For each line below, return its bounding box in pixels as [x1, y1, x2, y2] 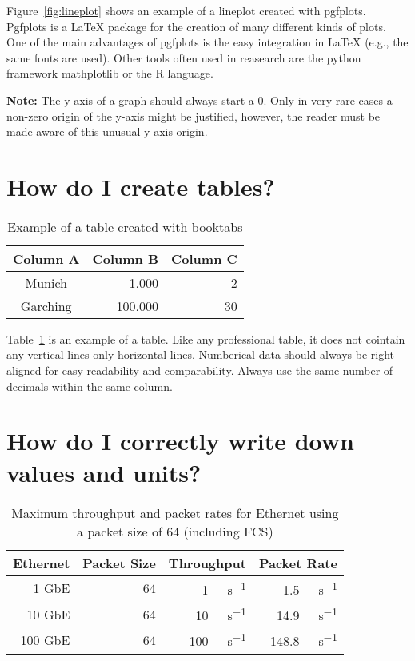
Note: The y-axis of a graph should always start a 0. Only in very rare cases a [6, 91, 393, 108]
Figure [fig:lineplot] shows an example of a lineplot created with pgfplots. [6, 2, 366, 18]
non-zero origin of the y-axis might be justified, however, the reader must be [6, 107, 381, 124]
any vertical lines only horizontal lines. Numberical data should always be [6, 346, 368, 363]
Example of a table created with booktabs [7, 217, 243, 236]
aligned [6, 362, 42, 379]
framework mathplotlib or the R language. [6, 65, 213, 82]
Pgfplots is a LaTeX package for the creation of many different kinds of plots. [6, 18, 386, 34]
